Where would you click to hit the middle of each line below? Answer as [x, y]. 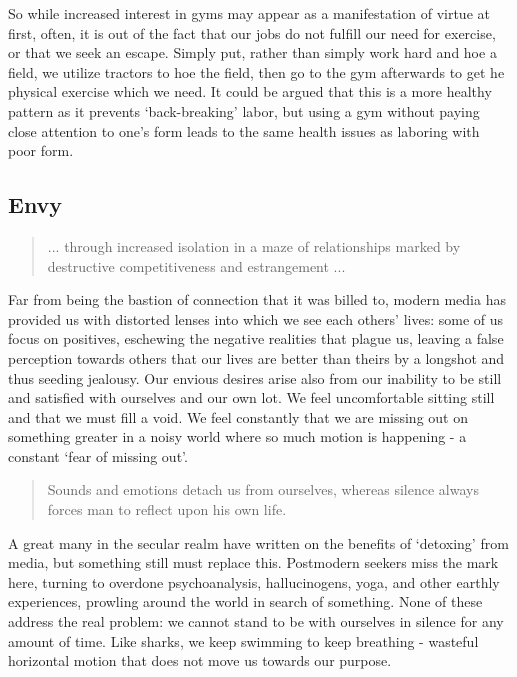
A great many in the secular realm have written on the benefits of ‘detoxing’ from [258, 542]
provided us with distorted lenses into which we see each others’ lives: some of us [256, 318]
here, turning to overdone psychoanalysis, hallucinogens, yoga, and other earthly [254, 581]
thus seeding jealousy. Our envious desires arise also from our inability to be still [255, 377]
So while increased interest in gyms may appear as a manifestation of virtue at [249, 13]
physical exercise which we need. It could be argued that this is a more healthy [250, 91]
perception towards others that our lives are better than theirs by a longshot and [256, 357]
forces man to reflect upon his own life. [167, 509]
